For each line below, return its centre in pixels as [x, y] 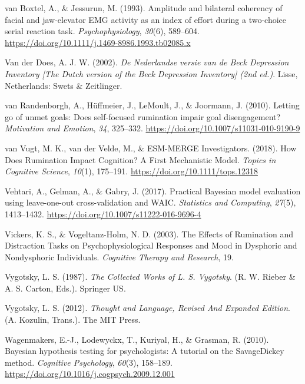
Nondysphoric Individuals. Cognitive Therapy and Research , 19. [119, 256]
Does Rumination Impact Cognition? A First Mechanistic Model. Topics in [140, 159]
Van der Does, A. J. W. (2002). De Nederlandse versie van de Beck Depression [147, 62]
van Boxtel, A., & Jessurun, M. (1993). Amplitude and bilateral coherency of [144, 8]
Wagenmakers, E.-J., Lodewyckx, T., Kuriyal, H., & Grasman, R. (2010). [137, 339]
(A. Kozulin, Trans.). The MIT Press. [73, 320]
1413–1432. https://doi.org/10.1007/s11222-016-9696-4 [103, 213]
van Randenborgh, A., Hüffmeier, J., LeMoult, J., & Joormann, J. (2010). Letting [152, 105]
